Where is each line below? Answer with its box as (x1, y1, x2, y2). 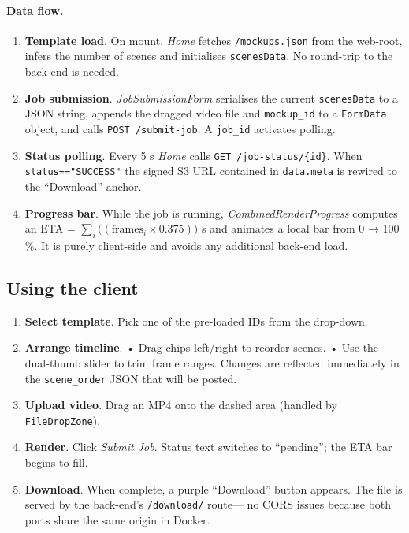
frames (111, 224, 143, 236)
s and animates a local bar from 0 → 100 (201, 220, 400, 237)
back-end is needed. (24, 63, 119, 80)
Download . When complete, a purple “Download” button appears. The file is (24, 480, 403, 497)
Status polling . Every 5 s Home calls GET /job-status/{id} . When (24, 147, 363, 163)
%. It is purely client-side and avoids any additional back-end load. (24, 237, 348, 253)
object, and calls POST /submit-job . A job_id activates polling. (24, 121, 336, 137)
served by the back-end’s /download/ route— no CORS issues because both (24, 496, 392, 512)
